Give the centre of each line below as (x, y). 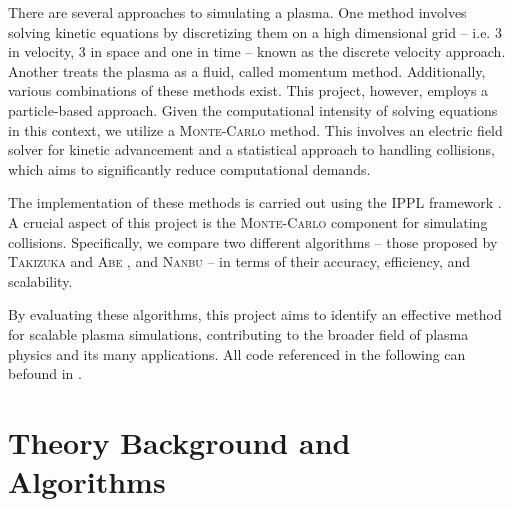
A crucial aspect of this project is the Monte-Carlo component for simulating (248, 221)
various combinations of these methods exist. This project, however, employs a (248, 90)
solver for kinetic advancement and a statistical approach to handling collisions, (252, 149)
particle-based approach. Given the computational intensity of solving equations (253, 109)
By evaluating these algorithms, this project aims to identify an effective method (255, 314)
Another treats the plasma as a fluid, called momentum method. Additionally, (247, 70)
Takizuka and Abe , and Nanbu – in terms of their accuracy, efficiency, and (239, 261)
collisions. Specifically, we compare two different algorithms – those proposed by (253, 241)
